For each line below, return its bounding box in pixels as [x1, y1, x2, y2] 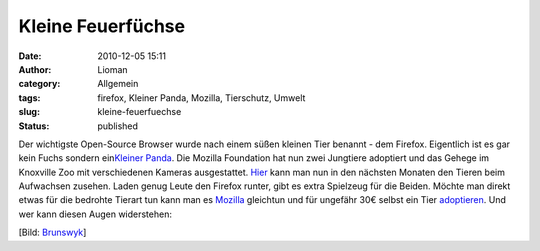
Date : [18, 50, 42, 62]
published [97, 120, 139, 132]
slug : [18, 106, 40, 118]
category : [18, 78, 61, 90]
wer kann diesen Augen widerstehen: [18, 208, 172, 220]
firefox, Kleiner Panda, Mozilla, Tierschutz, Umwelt [97, 91, 306, 104]
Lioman [97, 63, 129, 75]
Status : [18, 120, 50, 132]
